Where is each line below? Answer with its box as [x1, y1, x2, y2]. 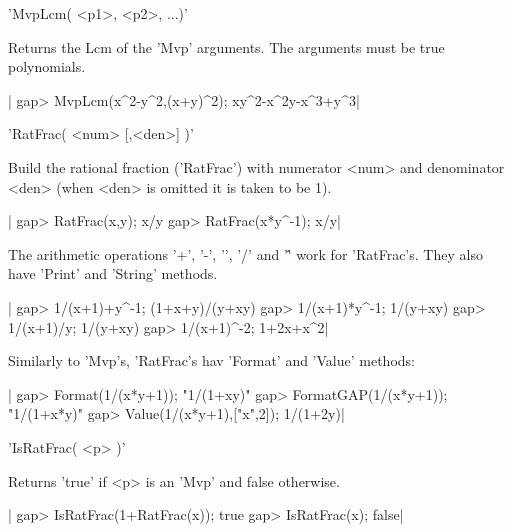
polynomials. [8, 56, 86, 77]
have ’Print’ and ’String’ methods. [8, 263, 218, 284]
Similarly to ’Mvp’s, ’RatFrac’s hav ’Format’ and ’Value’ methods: [8, 350, 415, 371]
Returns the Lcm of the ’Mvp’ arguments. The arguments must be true [8, 36, 445, 57]
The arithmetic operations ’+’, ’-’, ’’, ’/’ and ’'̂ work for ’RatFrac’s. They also [8, 243, 483, 264]
